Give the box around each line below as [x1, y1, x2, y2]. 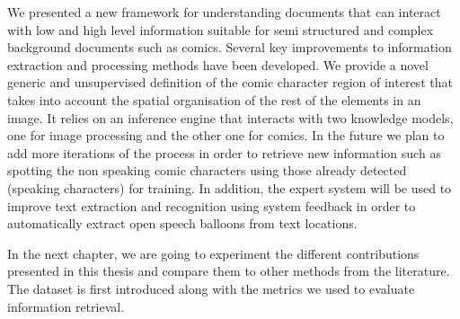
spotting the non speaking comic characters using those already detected [7, 161, 407, 180]
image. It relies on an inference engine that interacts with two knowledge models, [7, 108, 454, 127]
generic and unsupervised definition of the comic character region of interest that [7, 73, 453, 92]
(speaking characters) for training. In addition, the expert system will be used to [7, 178, 452, 197]
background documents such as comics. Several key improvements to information [7, 38, 452, 57]
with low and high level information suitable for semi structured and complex [7, 20, 434, 39]
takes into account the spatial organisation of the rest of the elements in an [7, 90, 421, 109]
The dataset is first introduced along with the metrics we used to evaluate [7, 279, 415, 297]
